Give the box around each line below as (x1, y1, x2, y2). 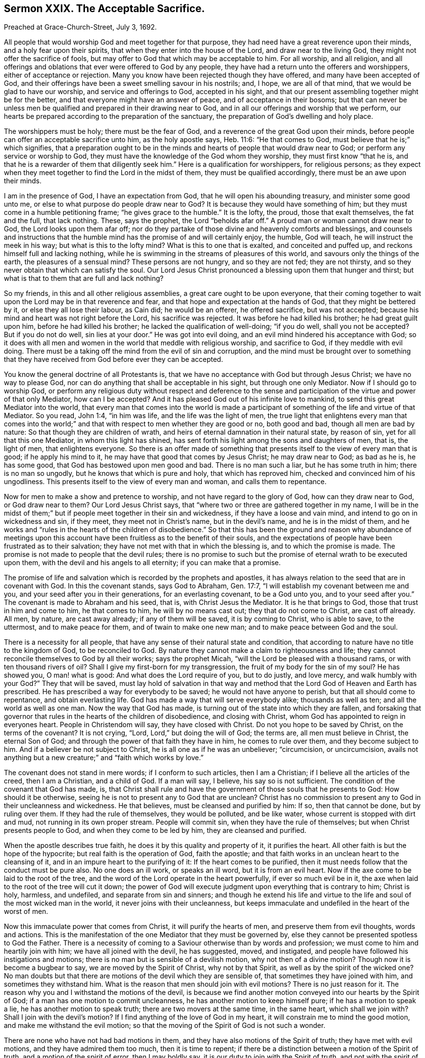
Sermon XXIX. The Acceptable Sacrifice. (4, 2, 205, 15)
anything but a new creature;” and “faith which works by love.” (4, 753, 204, 762)
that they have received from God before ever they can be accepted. (4, 355, 223, 364)
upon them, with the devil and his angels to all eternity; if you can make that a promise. (4, 558, 281, 567)
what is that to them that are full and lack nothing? (4, 274, 163, 283)
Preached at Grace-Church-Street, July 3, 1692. (4, 23, 157, 32)
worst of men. (4, 907, 49, 916)
